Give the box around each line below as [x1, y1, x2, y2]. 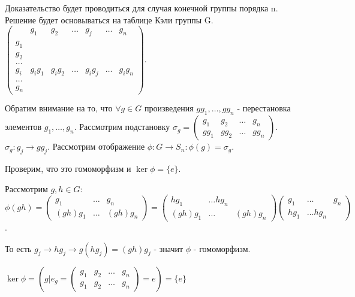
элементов [5, 120, 42, 133]
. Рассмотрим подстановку [74, 120, 170, 133]
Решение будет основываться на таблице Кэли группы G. [5, 13, 213, 26]
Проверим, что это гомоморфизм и [5, 162, 131, 175]
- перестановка [237, 102, 291, 114]
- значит [154, 242, 183, 254]
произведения [144, 102, 194, 114]
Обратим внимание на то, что [5, 102, 113, 114]
